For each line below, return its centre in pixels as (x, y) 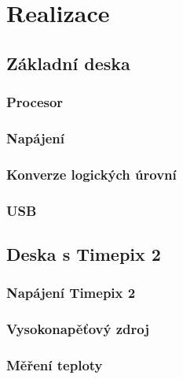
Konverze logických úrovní (91, 174)
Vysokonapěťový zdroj (78, 329)
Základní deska (68, 63)
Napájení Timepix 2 (71, 293)
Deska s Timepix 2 (84, 253)
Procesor (35, 102)
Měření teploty (55, 364)
